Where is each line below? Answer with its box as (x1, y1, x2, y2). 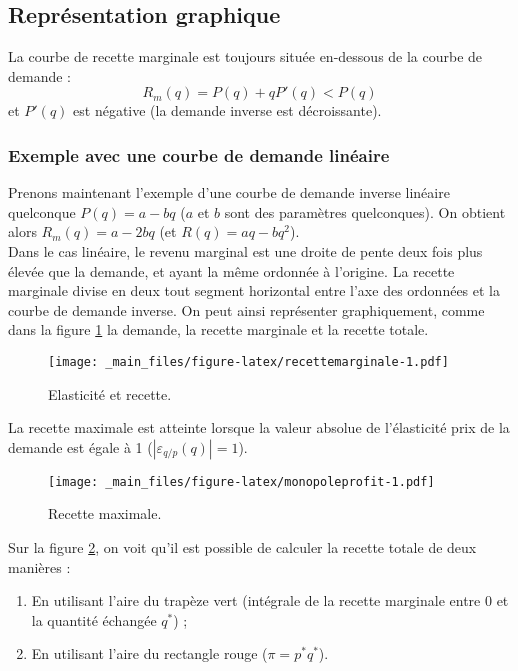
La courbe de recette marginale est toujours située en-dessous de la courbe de (8, 46, 483, 67)
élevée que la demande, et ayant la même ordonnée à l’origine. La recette (8, 260, 455, 281)
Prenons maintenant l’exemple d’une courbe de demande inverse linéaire (8, 182, 450, 203)
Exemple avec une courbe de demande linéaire (8, 142, 390, 167)
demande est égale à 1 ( (8, 436, 153, 457)
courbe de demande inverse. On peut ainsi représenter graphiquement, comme (8, 299, 485, 320)
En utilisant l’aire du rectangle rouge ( (31, 643, 268, 664)
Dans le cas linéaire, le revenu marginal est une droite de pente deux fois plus (8, 240, 483, 261)
